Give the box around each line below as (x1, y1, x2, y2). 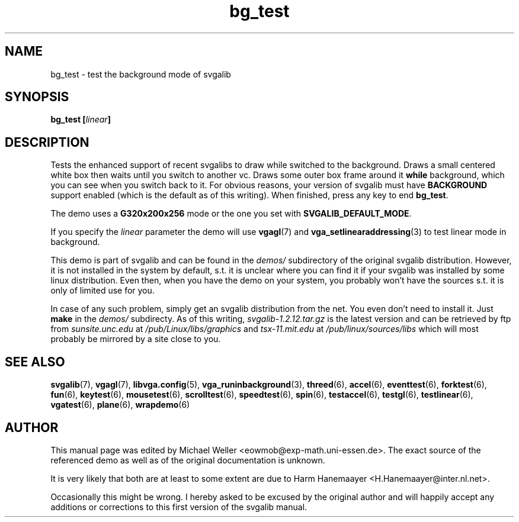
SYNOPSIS (5, 89, 69, 105)
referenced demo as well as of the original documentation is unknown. (50, 455, 325, 465)
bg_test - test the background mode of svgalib (50, 69, 231, 79)
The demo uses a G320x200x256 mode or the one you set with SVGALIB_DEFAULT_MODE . (50, 208, 412, 219)
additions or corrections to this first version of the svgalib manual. (50, 501, 307, 512)
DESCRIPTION (5, 134, 89, 150)
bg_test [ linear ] (50, 114, 111, 125)
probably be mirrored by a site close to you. (50, 334, 221, 344)
